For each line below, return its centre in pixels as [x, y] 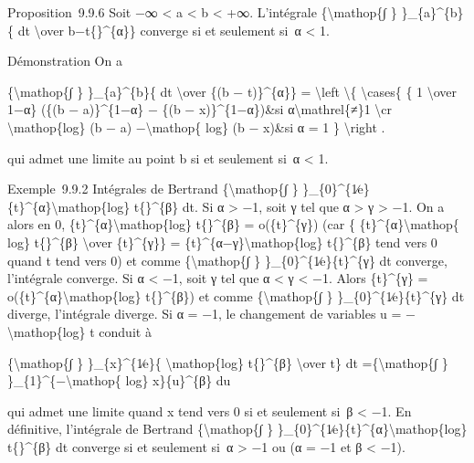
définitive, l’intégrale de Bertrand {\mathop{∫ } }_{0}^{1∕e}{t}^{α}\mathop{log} [237, 429]
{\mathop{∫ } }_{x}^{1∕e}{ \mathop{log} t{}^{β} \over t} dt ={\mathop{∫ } [228, 362]
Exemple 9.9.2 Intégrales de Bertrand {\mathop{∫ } [153, 189]
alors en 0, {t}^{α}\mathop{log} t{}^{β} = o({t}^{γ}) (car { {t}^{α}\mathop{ [233, 224]
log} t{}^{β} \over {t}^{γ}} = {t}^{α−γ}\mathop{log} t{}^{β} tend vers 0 [222, 242]
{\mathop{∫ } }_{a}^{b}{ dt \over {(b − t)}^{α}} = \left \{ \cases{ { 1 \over [232, 91]
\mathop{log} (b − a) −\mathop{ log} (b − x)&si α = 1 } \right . [196, 126]
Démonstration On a [65, 61]
